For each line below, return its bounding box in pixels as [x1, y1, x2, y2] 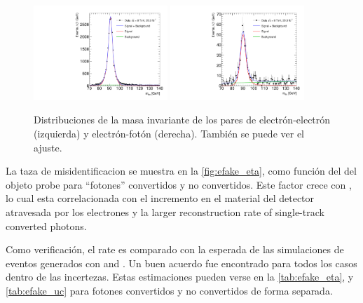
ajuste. [34, 140, 62, 154]
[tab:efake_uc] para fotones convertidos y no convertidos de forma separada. [6, 283, 333, 297]
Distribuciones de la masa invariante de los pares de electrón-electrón [34, 112, 331, 127]
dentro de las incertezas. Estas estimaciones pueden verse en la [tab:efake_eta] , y [6, 269, 354, 284]
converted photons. [6, 218, 87, 233]
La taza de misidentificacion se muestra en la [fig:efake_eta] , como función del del [6, 163, 357, 178]
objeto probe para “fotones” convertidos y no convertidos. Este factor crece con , [6, 177, 352, 191]
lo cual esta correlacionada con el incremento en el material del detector [6, 191, 315, 206]
